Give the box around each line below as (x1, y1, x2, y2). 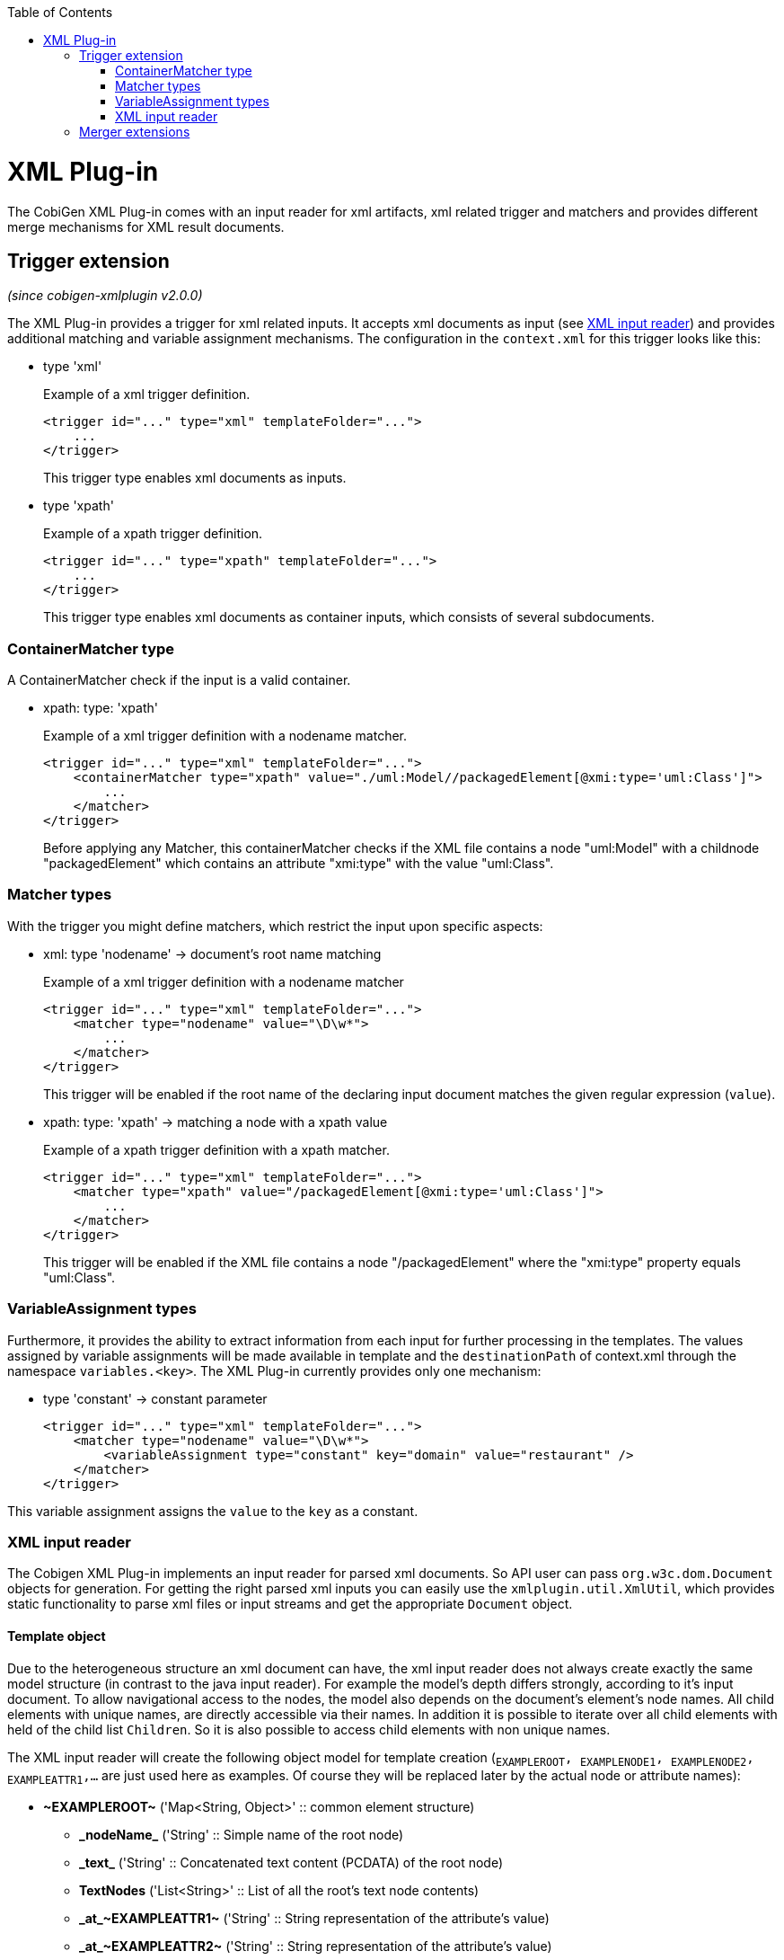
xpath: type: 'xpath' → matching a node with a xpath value (43, 1113, 388, 1130)
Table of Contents (7, 4, 113, 20)
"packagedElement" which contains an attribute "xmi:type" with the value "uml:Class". (43, 856, 554, 872)
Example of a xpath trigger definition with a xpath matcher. (43, 1141, 390, 1157)
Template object (7, 1627, 106, 1644)
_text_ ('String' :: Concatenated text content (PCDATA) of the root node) (79, 1855, 504, 1871)
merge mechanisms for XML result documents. (7, 218, 285, 235)
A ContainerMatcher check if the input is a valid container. (7, 672, 351, 688)
